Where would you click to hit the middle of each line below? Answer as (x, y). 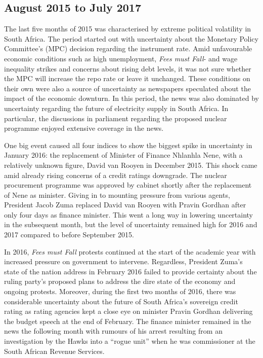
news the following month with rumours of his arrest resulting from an (113, 331)
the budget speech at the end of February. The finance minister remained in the (128, 321)
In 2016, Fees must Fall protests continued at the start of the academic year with (130, 251)
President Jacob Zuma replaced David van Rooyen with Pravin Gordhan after (125, 205)
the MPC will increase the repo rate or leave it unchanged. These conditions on (127, 78)
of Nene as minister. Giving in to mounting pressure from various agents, (117, 194)
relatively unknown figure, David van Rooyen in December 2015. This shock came (131, 165)
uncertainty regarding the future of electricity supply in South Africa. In (116, 108)
